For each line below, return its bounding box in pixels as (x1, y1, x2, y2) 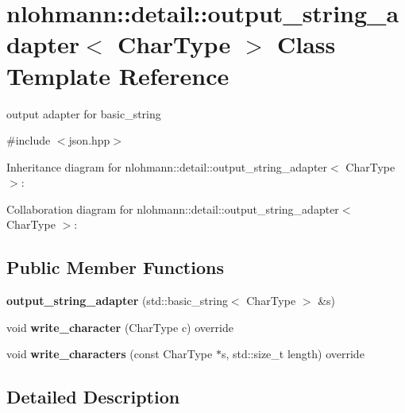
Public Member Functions (6, 255, 224, 280)
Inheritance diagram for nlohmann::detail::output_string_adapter (6, 158, 328, 175)
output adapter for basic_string (6, 105, 161, 122)
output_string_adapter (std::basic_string (6, 292, 228, 309)
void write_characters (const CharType (6, 345, 213, 362)
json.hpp (68, 132, 110, 149)
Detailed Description (6, 384, 180, 409)
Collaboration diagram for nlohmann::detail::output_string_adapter (6, 200, 339, 217)
